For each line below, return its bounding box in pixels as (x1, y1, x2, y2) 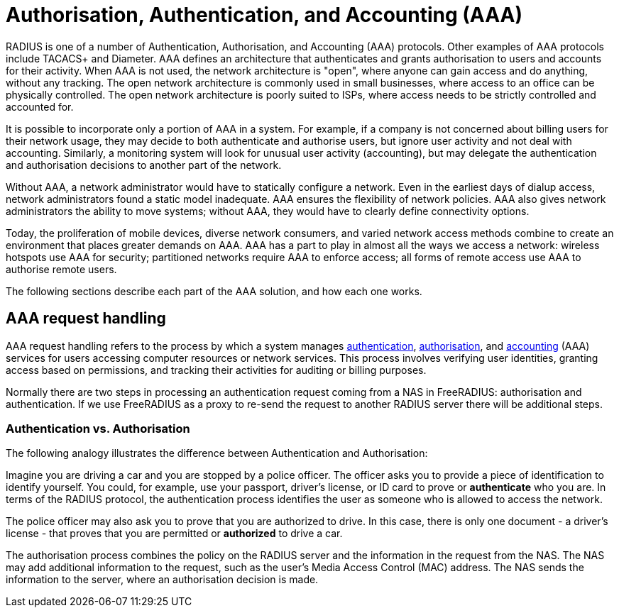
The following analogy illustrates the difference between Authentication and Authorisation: (6, 447, 428, 460)
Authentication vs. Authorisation (6, 421, 190, 436)
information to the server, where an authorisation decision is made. (6, 573, 319, 586)
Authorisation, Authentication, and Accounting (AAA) (6, 3, 522, 27)
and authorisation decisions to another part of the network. (6, 158, 282, 171)
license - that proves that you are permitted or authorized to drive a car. (6, 527, 343, 540)
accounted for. (6, 100, 74, 113)
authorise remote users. (6, 263, 117, 275)
